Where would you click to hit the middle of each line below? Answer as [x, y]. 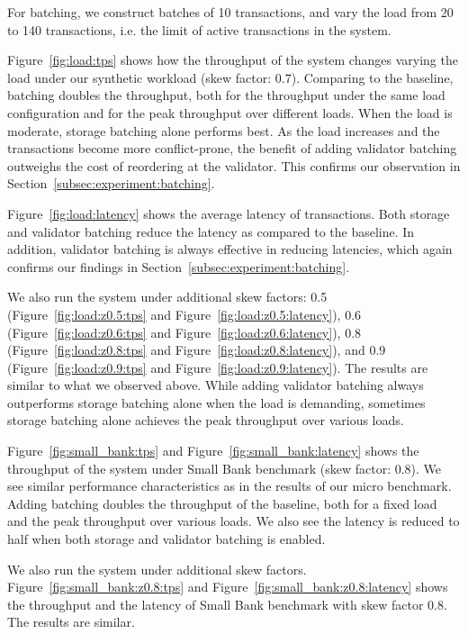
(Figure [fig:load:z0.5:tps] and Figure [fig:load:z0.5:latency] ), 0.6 [184, 314]
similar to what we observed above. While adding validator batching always [216, 385]
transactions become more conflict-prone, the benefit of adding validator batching [232, 148]
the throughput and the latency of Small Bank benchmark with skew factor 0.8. [227, 604]
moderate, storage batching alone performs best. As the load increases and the [224, 130]
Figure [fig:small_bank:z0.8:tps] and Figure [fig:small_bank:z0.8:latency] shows [228, 587]
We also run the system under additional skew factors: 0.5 [167, 297]
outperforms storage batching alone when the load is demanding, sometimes [216, 402]
